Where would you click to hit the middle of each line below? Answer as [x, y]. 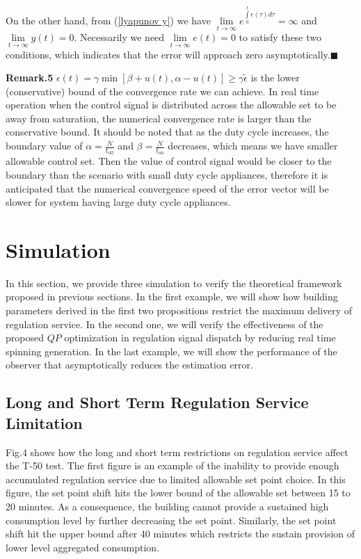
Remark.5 [30, 78]
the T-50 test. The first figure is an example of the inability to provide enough [173, 465]
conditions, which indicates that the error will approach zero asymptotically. [168, 54]
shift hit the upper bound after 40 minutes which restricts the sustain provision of [180, 534]
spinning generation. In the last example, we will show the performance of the [171, 351]
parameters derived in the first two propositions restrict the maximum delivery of [179, 310]
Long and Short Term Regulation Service [157, 402]
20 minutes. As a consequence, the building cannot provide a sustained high [167, 506]
